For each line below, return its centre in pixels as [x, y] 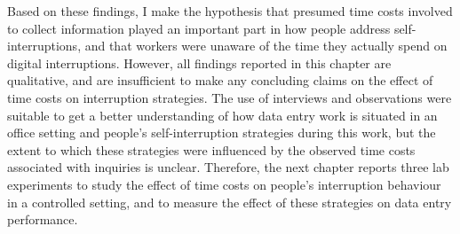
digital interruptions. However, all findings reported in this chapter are [199, 62]
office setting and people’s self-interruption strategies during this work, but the [222, 133]
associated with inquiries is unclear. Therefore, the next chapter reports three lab [228, 167]
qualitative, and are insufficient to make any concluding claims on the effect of [220, 80]
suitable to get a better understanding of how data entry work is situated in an [222, 115]
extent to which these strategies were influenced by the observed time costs [211, 149]
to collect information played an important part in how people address [199, 28]
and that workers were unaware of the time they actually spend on [266, 46]
